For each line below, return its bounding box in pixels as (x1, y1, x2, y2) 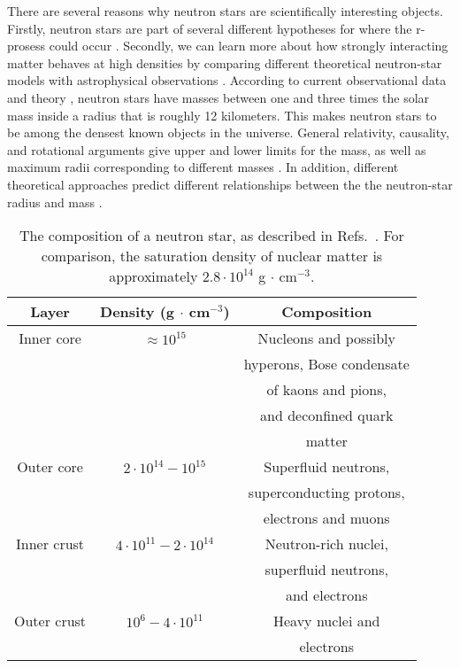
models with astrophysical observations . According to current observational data (7, 71, 447, 89)
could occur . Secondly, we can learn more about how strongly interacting (49, 36, 448, 55)
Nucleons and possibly (257, 328, 395, 349)
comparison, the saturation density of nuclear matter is (41, 245, 383, 267)
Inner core (19, 328, 81, 349)
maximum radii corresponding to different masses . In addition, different (7, 158, 399, 176)
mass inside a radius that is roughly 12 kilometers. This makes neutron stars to (7, 105, 437, 124)
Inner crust (16, 533, 85, 555)
